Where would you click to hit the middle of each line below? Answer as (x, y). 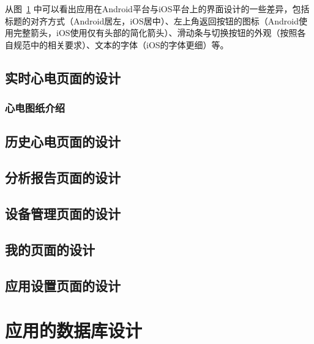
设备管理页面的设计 (63, 213)
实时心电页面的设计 (63, 77)
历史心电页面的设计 (63, 141)
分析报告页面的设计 (63, 177)
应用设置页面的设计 (63, 285)
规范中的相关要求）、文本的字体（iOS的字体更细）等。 (121, 44)
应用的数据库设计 (74, 330)
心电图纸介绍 (35, 108)
